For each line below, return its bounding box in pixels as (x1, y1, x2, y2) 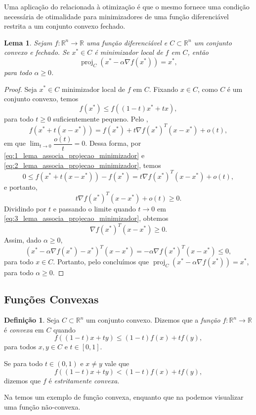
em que (4, 138, 26, 148)
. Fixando (149, 83, 178, 94)
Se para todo (4, 358, 43, 369)
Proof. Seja (4, 83, 37, 94)
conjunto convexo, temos (4, 93, 79, 104)
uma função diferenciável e (86, 37, 168, 47)
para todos (4, 341, 37, 352)
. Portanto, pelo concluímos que (53, 256, 149, 267)
